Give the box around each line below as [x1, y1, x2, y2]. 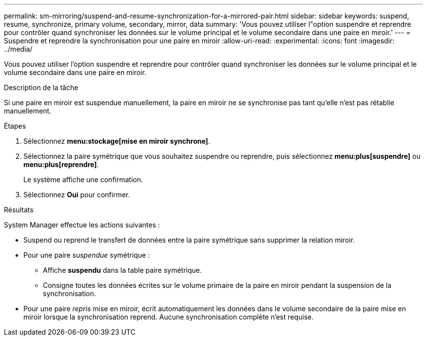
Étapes [4, 122, 26, 130]
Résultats [4, 206, 34, 214]
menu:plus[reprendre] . [23, 160, 99, 169]
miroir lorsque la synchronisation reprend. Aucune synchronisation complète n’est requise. [23, 313, 314, 321]
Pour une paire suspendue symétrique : [23, 251, 150, 259]
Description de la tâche [4, 83, 78, 92]
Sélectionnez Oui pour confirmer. [23, 190, 130, 199]
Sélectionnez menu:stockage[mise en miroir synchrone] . [23, 137, 210, 145]
